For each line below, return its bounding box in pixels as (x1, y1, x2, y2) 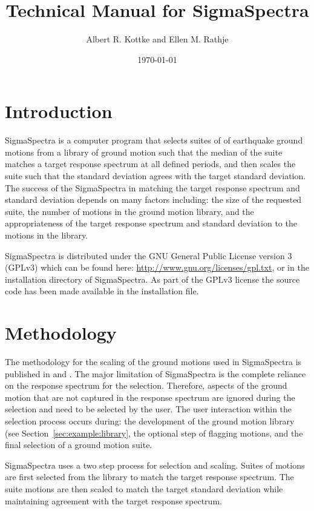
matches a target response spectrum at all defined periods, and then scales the (5, 157, 296, 170)
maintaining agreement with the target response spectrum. (5, 494, 222, 507)
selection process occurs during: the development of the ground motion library (5, 415, 295, 427)
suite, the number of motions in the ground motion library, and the (5, 205, 254, 217)
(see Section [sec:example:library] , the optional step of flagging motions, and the (5, 426, 303, 439)
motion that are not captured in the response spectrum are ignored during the (5, 391, 295, 403)
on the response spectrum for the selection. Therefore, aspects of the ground (5, 379, 287, 392)
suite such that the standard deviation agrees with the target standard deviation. (5, 170, 306, 182)
